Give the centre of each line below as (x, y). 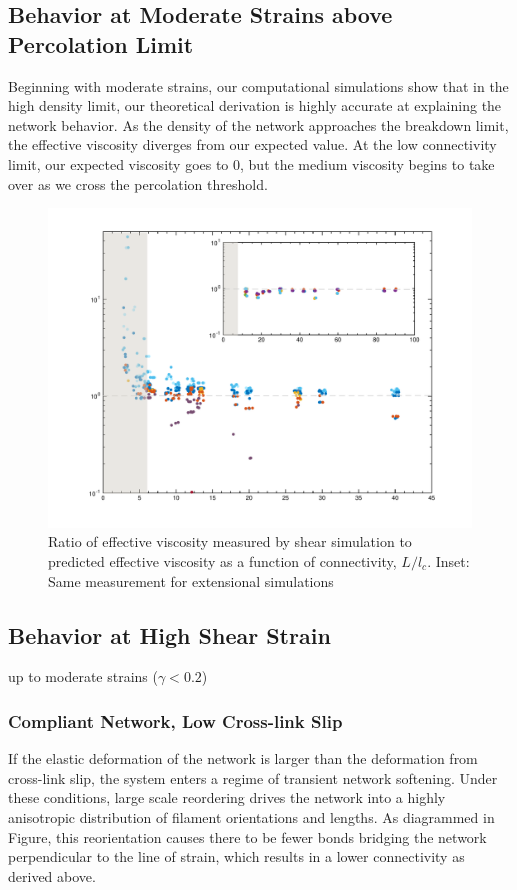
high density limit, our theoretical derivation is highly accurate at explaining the (255, 105)
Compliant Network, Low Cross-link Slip (175, 720)
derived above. (52, 875)
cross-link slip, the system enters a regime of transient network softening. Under (253, 777)
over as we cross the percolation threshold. (138, 183)
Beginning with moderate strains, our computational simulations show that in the (258, 85)
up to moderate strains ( (83, 676)
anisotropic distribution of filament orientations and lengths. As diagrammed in (251, 816)
